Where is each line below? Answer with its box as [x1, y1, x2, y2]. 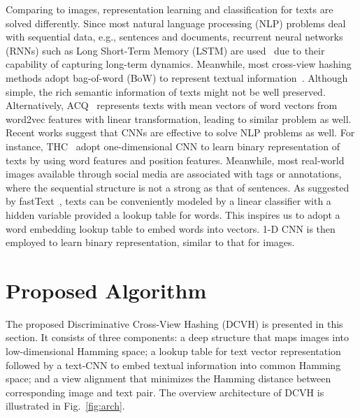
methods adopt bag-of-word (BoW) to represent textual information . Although [6, 70, 348, 85]
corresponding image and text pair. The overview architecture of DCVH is [6, 384, 324, 399]
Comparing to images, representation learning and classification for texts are [6, 2, 333, 16]
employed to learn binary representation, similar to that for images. [6, 235, 295, 250]
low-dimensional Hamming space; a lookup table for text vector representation [6, 344, 341, 358]
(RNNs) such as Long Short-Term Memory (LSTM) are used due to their [6, 43, 325, 57]
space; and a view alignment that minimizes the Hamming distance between [6, 371, 331, 386]
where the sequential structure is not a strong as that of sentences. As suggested [6, 180, 350, 194]
